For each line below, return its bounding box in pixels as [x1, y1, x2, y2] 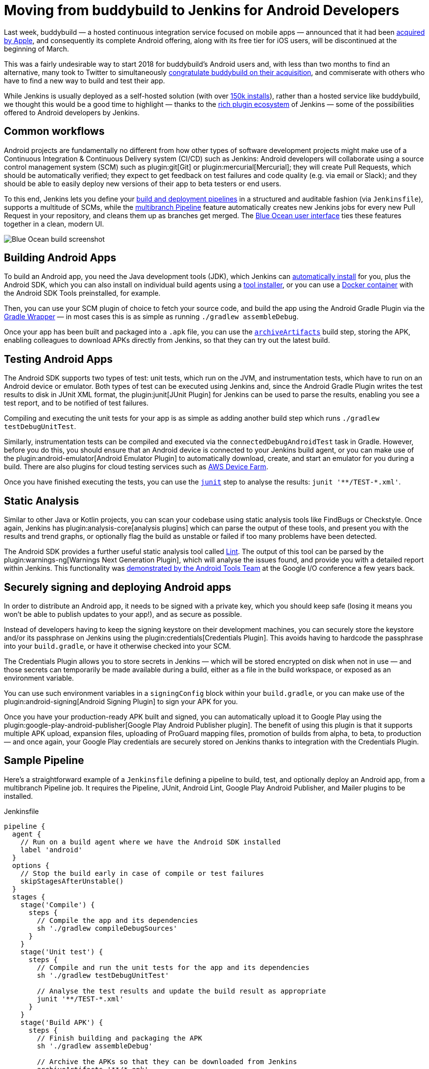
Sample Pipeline [4, 754, 84, 767]
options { [12, 861, 49, 869]
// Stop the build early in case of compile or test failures [20, 869, 264, 877]
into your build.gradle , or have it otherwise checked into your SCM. [4, 641, 231, 650]
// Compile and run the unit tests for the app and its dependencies [37, 963, 310, 971]
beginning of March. [4, 44, 69, 53]
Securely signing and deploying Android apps [4, 581, 232, 593]
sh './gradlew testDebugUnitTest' [37, 971, 169, 979]
